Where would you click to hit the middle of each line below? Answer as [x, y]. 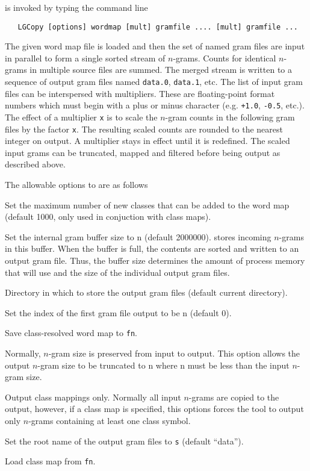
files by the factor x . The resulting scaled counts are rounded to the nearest [144, 129]
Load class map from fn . [50, 461]
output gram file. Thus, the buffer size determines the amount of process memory [155, 260]
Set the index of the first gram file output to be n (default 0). [118, 312]
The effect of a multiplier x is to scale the [81, 117]
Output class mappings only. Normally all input [93, 397]
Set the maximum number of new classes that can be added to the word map [147, 204]
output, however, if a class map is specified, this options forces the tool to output [154, 409]
